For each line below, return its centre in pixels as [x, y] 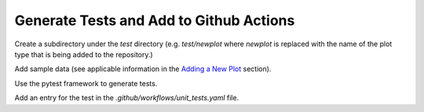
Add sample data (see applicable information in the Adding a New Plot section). [143, 69]
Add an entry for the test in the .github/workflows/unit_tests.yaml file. [127, 98]
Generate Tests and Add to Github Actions [155, 20]
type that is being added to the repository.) [84, 54]
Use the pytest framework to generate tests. [86, 83]
